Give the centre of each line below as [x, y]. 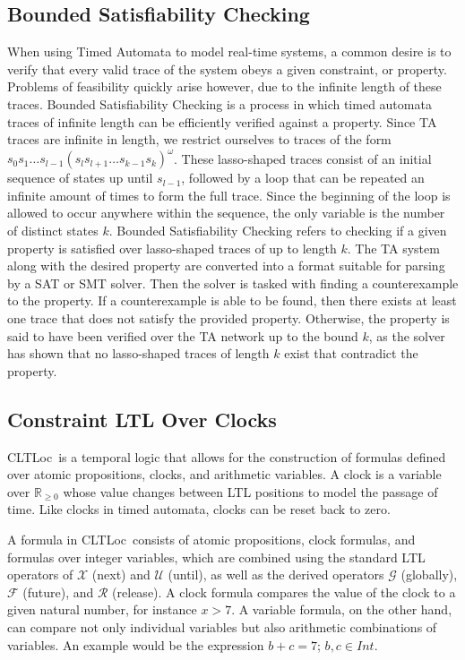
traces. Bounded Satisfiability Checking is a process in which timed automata [220, 103]
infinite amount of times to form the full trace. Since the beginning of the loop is [229, 195]
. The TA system [393, 248]
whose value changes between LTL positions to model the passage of [250, 491]
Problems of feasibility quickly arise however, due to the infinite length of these [224, 86]
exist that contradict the [351, 353]
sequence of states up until [80, 178]
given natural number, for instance [102, 609]
